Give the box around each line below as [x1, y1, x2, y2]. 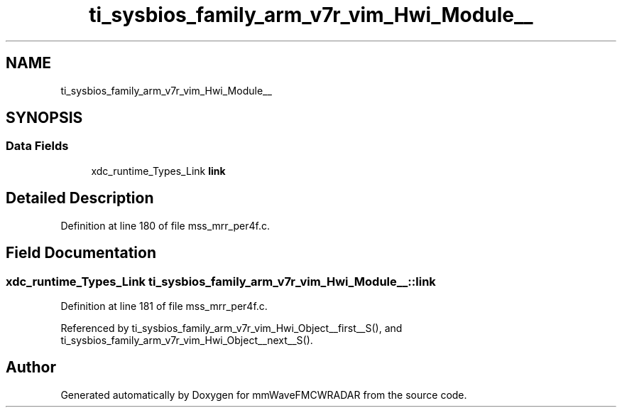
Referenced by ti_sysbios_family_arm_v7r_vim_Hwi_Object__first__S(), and [60, 321, 403, 334]
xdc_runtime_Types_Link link [91, 164, 226, 177]
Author [6, 358, 56, 377]
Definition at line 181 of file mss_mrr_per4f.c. [60, 299, 268, 312]
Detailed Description [6, 189, 154, 208]
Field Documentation [6, 244, 156, 262]
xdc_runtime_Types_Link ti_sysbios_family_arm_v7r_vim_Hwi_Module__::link [6, 274, 436, 289]
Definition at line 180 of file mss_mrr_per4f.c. [60, 219, 270, 232]
